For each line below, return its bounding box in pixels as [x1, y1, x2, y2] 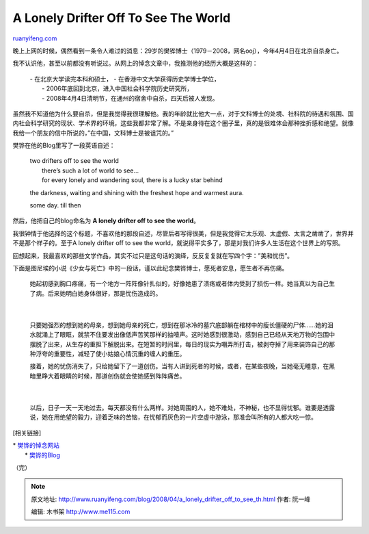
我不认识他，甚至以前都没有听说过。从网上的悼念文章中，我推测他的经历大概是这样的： [12, 59, 258, 68]
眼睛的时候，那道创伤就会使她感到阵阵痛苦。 [59, 372, 186, 380]
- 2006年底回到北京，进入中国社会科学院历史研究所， [42, 84, 193, 92]
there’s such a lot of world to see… [42, 166, 139, 175]
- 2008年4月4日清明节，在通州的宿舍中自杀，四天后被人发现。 [42, 94, 219, 102]
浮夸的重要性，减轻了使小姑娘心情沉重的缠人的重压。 [35, 350, 186, 358]
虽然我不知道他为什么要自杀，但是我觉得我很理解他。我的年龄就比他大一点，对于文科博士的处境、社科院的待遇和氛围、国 [12, 110, 354, 118]
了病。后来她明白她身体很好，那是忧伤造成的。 [29, 289, 162, 297]
